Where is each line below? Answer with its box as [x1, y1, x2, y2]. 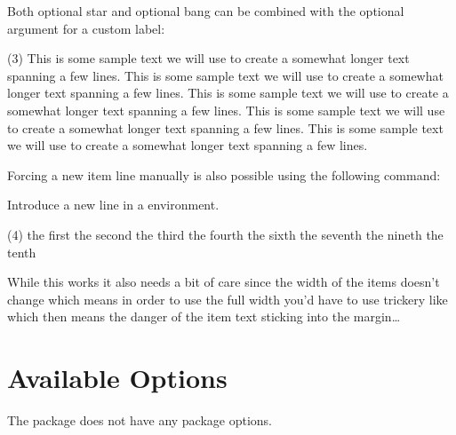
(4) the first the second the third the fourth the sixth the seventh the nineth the [7, 225, 444, 243]
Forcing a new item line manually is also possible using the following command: [7, 165, 441, 184]
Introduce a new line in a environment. [7, 195, 220, 214]
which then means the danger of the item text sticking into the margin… [7, 307, 401, 326]
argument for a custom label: [7, 19, 165, 37]
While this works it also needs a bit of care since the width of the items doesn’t [7, 273, 440, 291]
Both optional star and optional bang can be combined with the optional [7, 2, 404, 20]
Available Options [7, 360, 228, 396]
